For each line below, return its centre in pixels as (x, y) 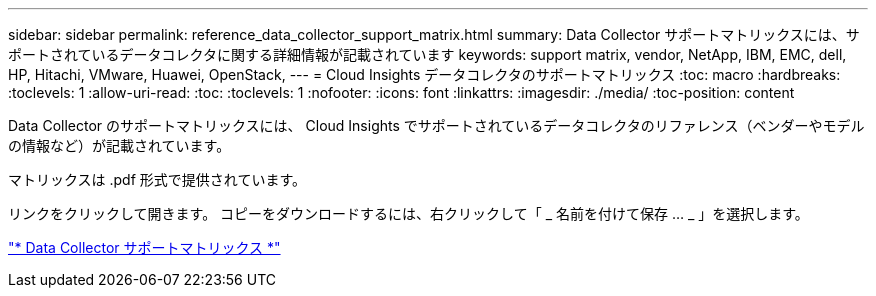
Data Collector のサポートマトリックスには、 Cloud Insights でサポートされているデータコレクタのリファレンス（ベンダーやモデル (436, 125)
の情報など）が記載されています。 (119, 145)
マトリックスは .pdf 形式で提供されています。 (157, 179)
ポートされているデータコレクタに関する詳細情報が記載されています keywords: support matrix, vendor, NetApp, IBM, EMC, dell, (427, 54)
